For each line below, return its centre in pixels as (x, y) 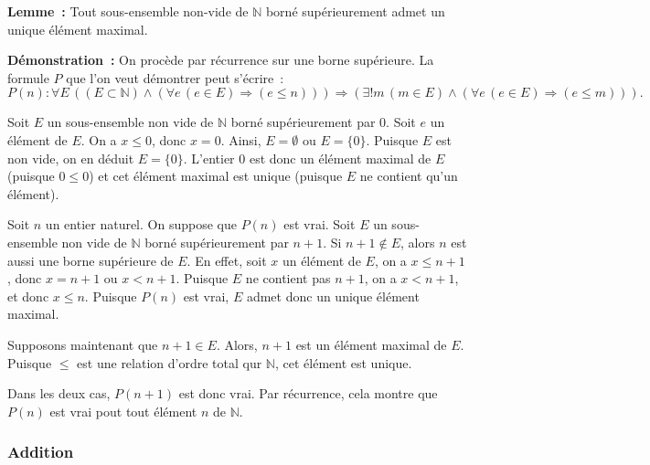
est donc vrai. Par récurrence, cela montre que (308, 393)
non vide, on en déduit (71, 158)
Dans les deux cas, (59, 393)
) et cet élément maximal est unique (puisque (216, 176)
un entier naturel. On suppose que (141, 224)
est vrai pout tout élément (123, 411)
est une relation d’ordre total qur (170, 362)
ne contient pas (288, 278)
